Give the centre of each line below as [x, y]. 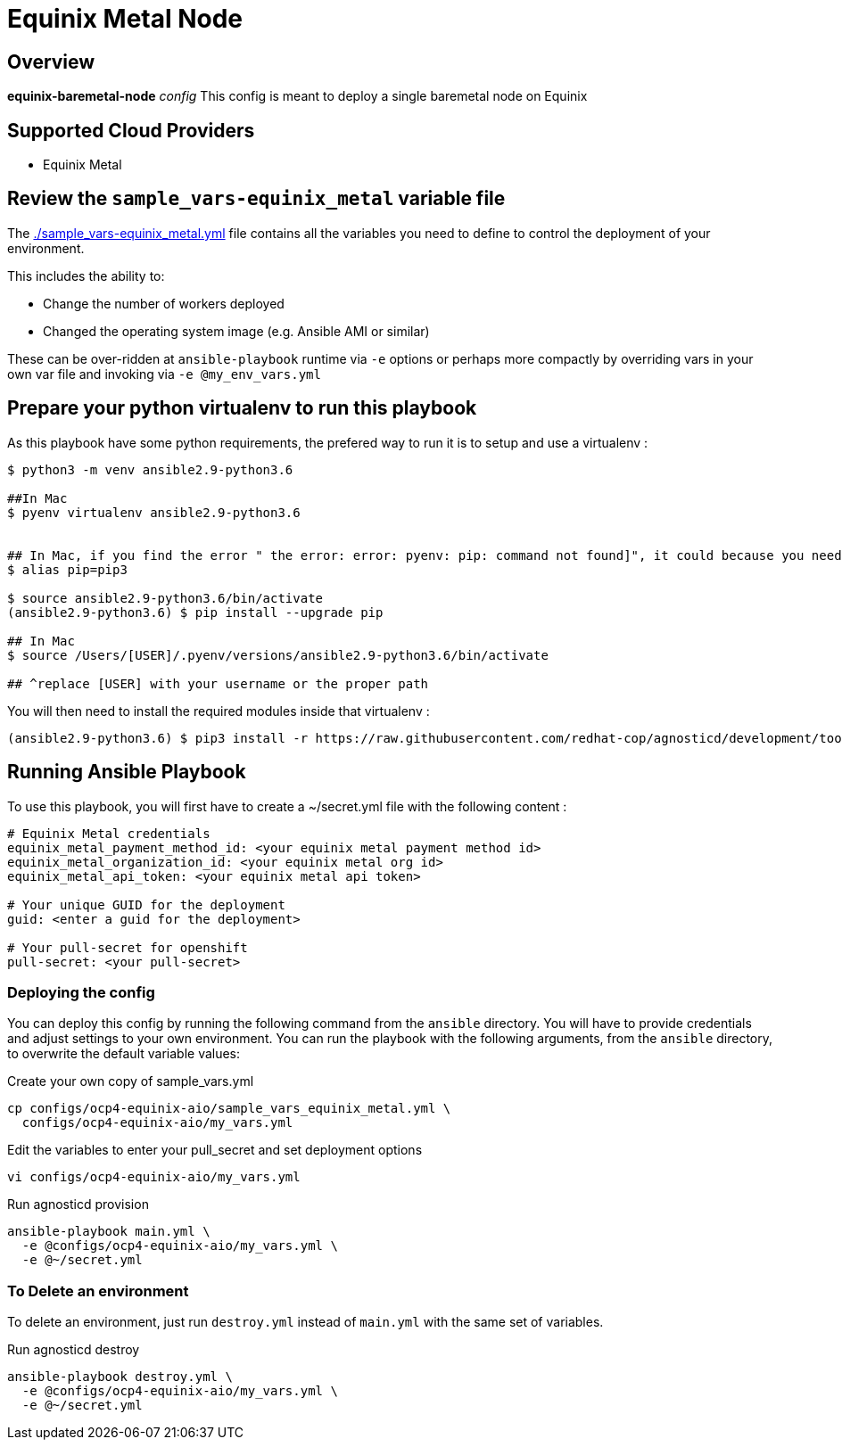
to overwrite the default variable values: [124, 1054]
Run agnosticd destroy [74, 1350]
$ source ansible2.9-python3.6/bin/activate [165, 598]
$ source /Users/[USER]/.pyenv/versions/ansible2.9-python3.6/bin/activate [278, 655]
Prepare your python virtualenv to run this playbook [242, 408]
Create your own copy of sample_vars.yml [131, 1081]
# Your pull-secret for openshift [128, 947]
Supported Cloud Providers [131, 130]
